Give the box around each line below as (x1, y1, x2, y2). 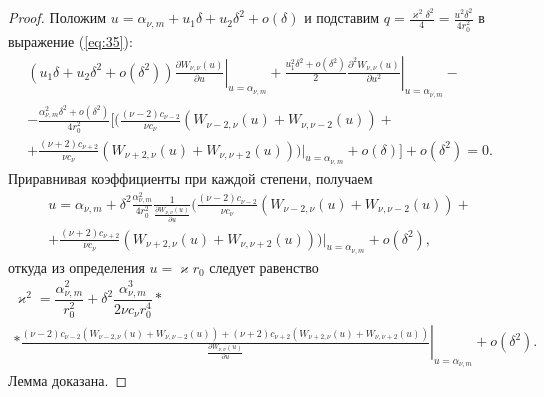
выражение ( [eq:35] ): (8, 30, 133, 51)
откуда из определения (8, 256, 145, 277)
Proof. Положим (8, 7, 107, 28)
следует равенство (209, 256, 319, 277)
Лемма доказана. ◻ (8, 370, 128, 391)
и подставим (304, 7, 380, 28)
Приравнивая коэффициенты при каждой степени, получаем (8, 167, 373, 188)
